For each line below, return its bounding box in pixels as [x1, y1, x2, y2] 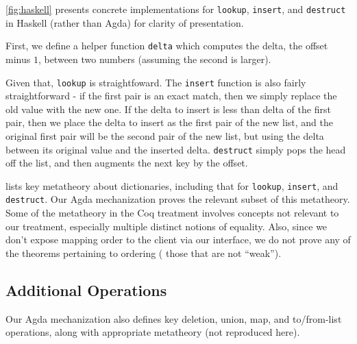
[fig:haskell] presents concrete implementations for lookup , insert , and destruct [5, 2, 346, 16]
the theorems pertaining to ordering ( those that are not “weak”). [5, 245, 282, 260]
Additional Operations [5, 279, 167, 300]
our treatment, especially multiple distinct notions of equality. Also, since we [5, 219, 328, 233]
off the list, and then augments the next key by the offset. [5, 156, 248, 170]
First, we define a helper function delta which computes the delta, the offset [5, 38, 328, 53]
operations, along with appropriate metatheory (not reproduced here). [5, 325, 300, 339]
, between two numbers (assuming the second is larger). [38, 51, 271, 66]
